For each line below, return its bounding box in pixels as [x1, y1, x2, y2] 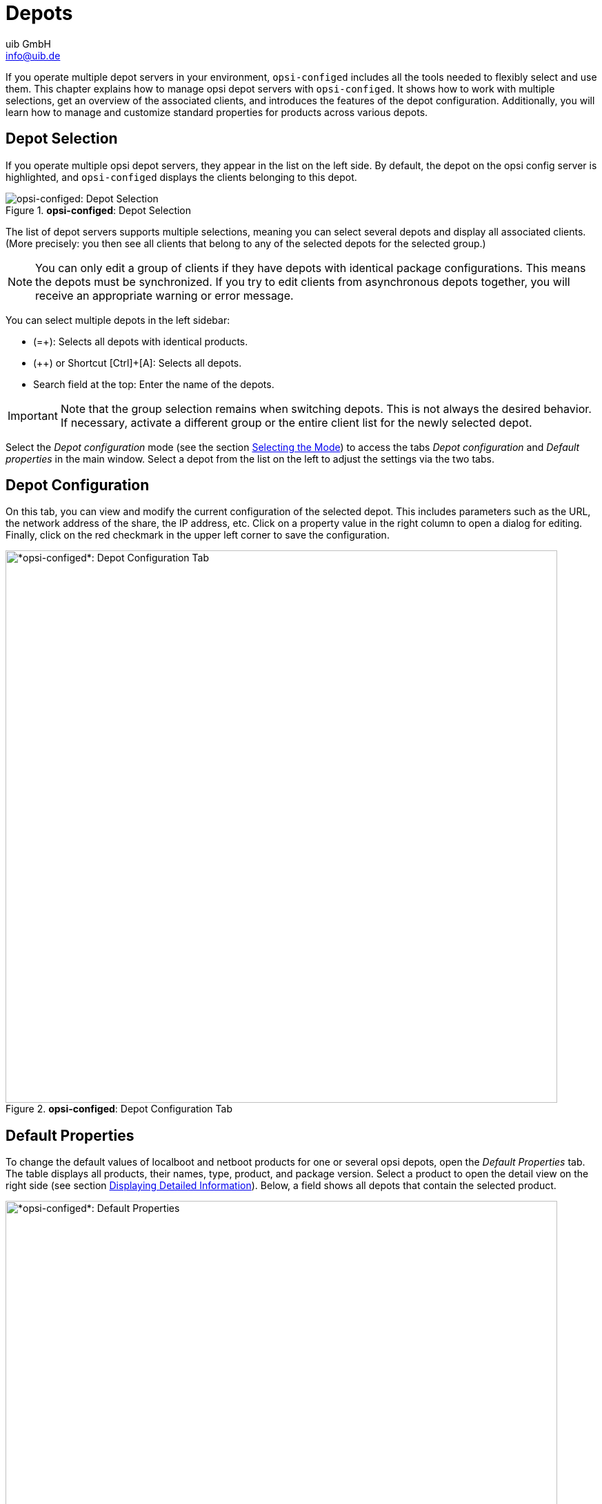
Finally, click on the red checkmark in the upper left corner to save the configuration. [6, 529, 390, 541]
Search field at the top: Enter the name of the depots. [33, 378, 274, 390]
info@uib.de [6, 49, 61, 61]
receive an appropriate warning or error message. [35, 288, 294, 302]
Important [8, 408, 58, 423]
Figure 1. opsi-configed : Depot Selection [6, 204, 192, 216]
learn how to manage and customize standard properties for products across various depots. [6, 106, 428, 118]
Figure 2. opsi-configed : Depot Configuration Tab [6, 1103, 233, 1115]
